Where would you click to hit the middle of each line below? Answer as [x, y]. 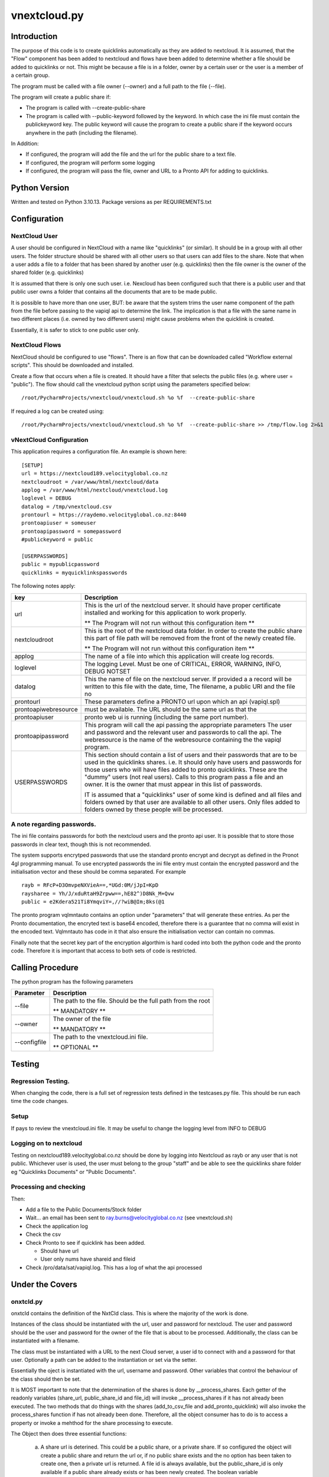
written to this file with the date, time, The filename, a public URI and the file [190, 687]
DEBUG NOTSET [108, 671]
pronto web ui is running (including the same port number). [167, 717]
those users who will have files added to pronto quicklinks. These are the [186, 769]
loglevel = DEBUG [46, 498]
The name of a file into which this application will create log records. [180, 656]
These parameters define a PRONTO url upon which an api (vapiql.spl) [183, 701]
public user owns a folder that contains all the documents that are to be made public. [114, 292]
